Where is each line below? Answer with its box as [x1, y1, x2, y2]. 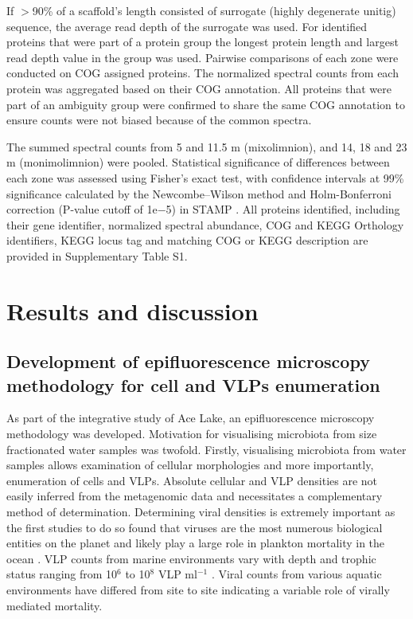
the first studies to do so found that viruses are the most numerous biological [6, 519, 383, 535]
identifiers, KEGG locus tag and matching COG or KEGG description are [6, 232, 368, 249]
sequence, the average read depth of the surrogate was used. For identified [6, 18, 367, 34]
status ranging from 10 [6, 566, 118, 582]
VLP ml [158, 566, 197, 582]
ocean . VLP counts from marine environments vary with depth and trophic [6, 550, 376, 566]
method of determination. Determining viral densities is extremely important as [6, 503, 395, 520]
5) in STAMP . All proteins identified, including [166, 201, 400, 217]
